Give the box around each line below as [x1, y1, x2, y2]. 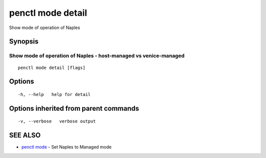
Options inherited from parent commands [9, 104, 139, 113]
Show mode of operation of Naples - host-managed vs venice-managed [9, 52, 185, 59]
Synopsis [9, 37, 39, 46]
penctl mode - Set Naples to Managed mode [21, 144, 112, 150]
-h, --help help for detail [18, 92, 91, 97]
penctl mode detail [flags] [18, 64, 86, 70]
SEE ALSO [9, 131, 41, 140]
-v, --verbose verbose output [18, 119, 96, 124]
